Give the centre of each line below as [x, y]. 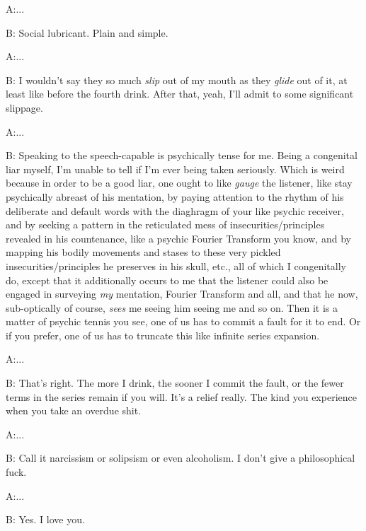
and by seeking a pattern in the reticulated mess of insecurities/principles [165, 224]
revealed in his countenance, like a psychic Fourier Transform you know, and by [178, 238]
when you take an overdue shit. [74, 410]
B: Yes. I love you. [45, 519]
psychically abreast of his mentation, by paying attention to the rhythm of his [175, 196]
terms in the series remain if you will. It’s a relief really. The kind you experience [181, 396]
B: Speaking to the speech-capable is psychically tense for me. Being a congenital [182, 155]
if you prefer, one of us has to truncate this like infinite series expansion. [163, 335]
